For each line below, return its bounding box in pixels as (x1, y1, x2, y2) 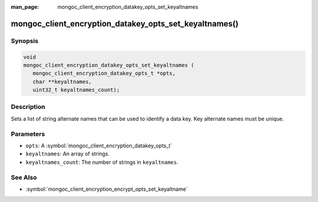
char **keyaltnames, (32, 78, 92, 85)
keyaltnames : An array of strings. (25, 150, 110, 157)
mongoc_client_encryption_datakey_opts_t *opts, (32, 70, 176, 77)
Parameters (11, 130, 45, 138)
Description (11, 103, 45, 111)
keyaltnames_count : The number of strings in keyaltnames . (25, 158, 179, 165)
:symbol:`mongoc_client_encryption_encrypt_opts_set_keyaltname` (25, 186, 188, 193)
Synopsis (11, 37, 38, 45)
